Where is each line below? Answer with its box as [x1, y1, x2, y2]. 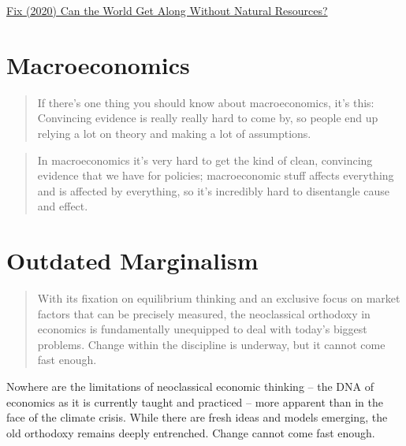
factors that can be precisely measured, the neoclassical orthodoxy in [37, 305, 371, 321]
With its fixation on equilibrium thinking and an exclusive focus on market [37, 290, 400, 306]
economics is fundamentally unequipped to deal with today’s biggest [37, 321, 367, 337]
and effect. [37, 198, 88, 214]
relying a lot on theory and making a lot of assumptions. [37, 125, 311, 141]
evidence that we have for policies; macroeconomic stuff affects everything [37, 167, 394, 184]
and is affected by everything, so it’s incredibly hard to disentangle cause [37, 182, 389, 199]
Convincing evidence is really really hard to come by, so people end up [37, 110, 378, 126]
